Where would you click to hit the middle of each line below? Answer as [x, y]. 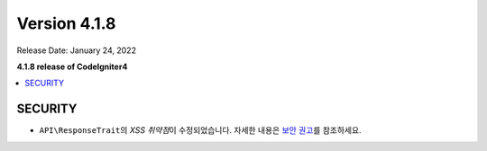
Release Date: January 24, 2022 [77, 50]
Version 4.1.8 [66, 23]
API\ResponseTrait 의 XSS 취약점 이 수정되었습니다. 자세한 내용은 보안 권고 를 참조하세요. [200, 130]
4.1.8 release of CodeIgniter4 [72, 67]
